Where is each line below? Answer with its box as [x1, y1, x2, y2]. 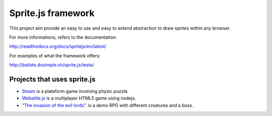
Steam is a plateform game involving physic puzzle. [22, 88, 129, 94]
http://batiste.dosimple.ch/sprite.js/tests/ [9, 62, 94, 68]
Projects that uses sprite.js [9, 75, 96, 83]
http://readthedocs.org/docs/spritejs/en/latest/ [9, 43, 107, 50]
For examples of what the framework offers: [9, 53, 101, 59]
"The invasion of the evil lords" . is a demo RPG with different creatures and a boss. [22, 102, 193, 108]
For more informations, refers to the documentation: [9, 34, 117, 40]
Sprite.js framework [9, 8, 95, 19]
